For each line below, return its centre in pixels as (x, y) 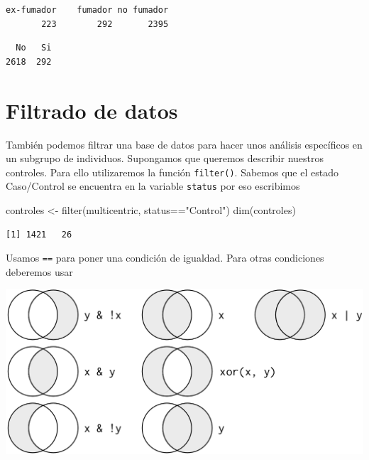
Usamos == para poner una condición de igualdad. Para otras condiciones (165, 258)
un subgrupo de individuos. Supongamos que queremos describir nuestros (165, 158)
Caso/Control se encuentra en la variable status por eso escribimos (153, 186)
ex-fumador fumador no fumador (87, 10)
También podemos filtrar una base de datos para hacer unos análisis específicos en (184, 144)
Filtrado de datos (92, 110)
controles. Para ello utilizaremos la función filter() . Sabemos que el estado (172, 172)
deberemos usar (39, 271)
